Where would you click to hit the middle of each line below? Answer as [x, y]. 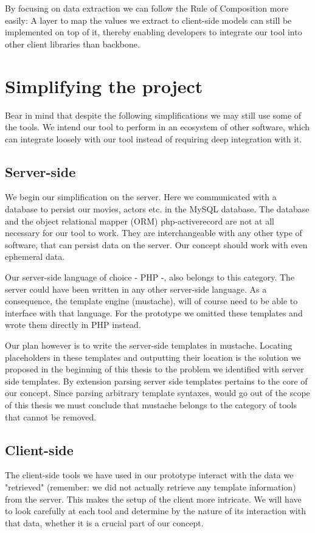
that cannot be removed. [51, 416]
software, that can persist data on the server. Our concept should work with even [156, 244]
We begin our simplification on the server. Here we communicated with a [141, 197]
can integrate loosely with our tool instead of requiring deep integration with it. [154, 138]
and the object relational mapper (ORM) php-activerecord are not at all [140, 221]
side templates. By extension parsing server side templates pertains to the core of [156, 381]
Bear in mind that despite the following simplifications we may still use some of [153, 115]
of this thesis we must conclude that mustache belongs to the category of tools [151, 404]
